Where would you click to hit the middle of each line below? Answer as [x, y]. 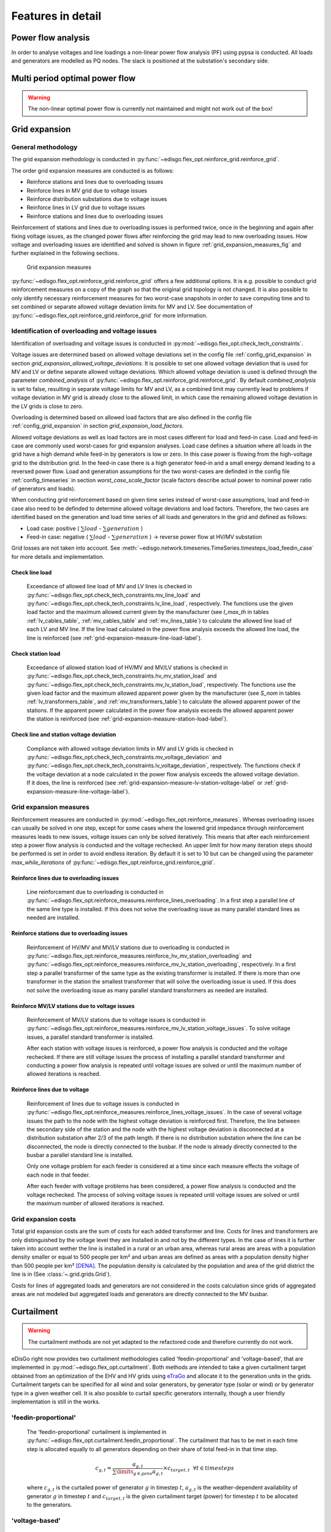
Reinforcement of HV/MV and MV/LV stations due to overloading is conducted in [128, 947]
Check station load [36, 653]
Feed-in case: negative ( [57, 537]
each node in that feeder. [58, 1175]
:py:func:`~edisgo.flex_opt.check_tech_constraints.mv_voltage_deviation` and [124, 757]
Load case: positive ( [53, 528]
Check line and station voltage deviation [64, 735]
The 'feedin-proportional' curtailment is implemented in [97, 1432]
